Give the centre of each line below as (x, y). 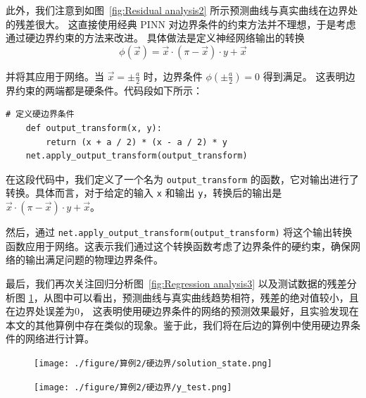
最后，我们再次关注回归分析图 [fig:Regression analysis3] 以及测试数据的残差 (176, 283)
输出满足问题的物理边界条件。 (94, 260)
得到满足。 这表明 (304, 76)
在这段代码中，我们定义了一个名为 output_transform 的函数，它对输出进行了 (182, 179)
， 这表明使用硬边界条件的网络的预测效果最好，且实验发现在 (219, 311)
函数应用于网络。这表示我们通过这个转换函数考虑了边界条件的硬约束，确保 (178, 245)
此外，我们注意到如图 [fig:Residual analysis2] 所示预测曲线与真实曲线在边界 (177, 10)
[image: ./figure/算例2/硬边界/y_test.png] (133, 387)
